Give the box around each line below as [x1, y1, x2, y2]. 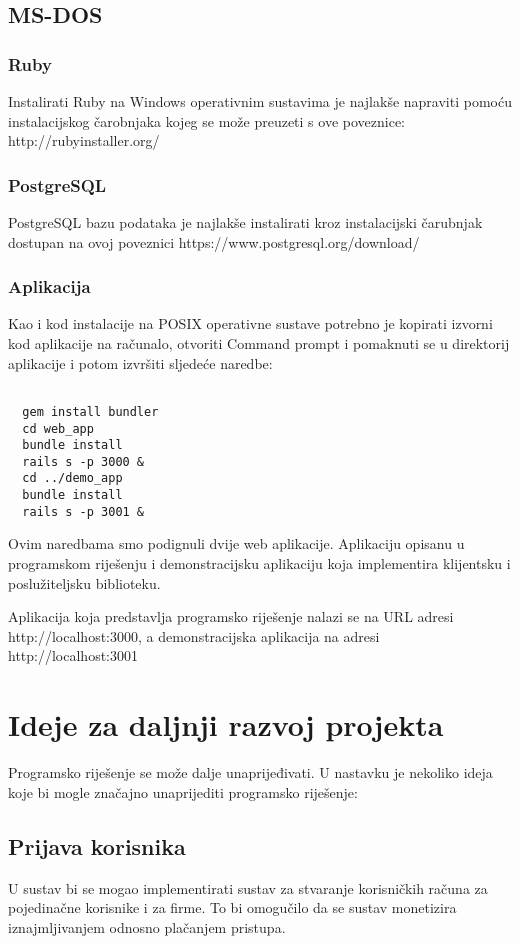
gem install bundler [22, 404, 159, 419]
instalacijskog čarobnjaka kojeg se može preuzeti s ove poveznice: [8, 110, 405, 131]
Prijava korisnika [8, 830, 186, 861]
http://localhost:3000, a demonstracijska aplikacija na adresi [8, 625, 380, 646]
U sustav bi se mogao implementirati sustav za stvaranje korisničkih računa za [8, 877, 488, 898]
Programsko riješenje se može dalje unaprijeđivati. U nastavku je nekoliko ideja [8, 762, 493, 783]
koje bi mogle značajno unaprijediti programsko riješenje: [8, 781, 358, 802]
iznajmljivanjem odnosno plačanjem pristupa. [8, 916, 286, 937]
